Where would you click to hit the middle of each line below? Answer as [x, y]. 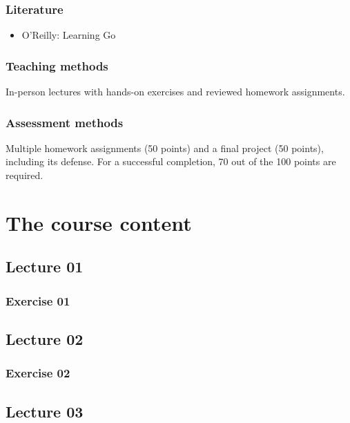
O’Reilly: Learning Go [69, 35]
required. [25, 175]
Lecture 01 [45, 266]
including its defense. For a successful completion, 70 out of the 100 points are [171, 161]
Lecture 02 [45, 339]
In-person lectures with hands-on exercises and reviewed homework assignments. [175, 92]
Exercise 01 [38, 300]
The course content [99, 222]
